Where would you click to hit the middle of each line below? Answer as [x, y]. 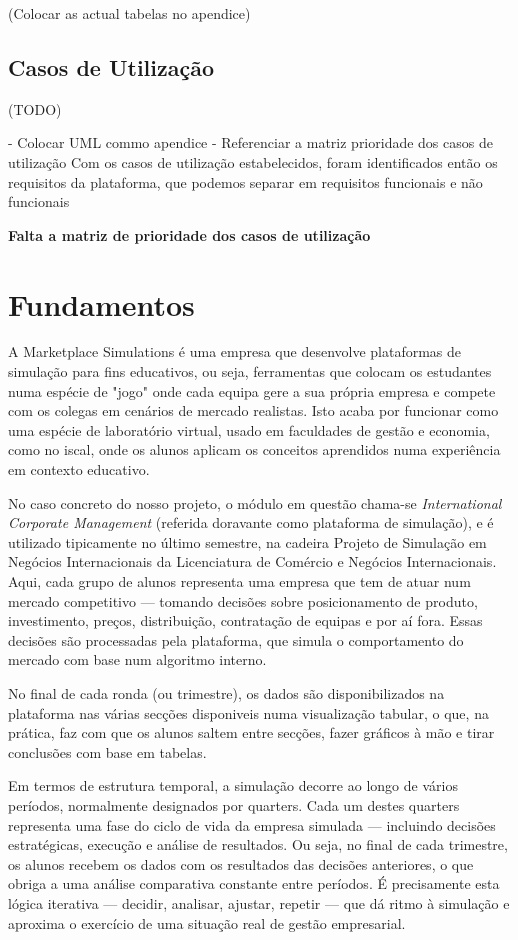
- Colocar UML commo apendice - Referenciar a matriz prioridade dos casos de [250, 142]
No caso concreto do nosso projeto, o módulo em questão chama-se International [255, 502]
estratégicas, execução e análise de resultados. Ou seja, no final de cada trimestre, [258, 844]
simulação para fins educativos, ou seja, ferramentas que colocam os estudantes [250, 371]
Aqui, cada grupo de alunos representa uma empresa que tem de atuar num [239, 581]
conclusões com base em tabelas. [107, 751]
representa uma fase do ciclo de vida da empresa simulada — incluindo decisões [252, 824]
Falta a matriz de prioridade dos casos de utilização [189, 234]
